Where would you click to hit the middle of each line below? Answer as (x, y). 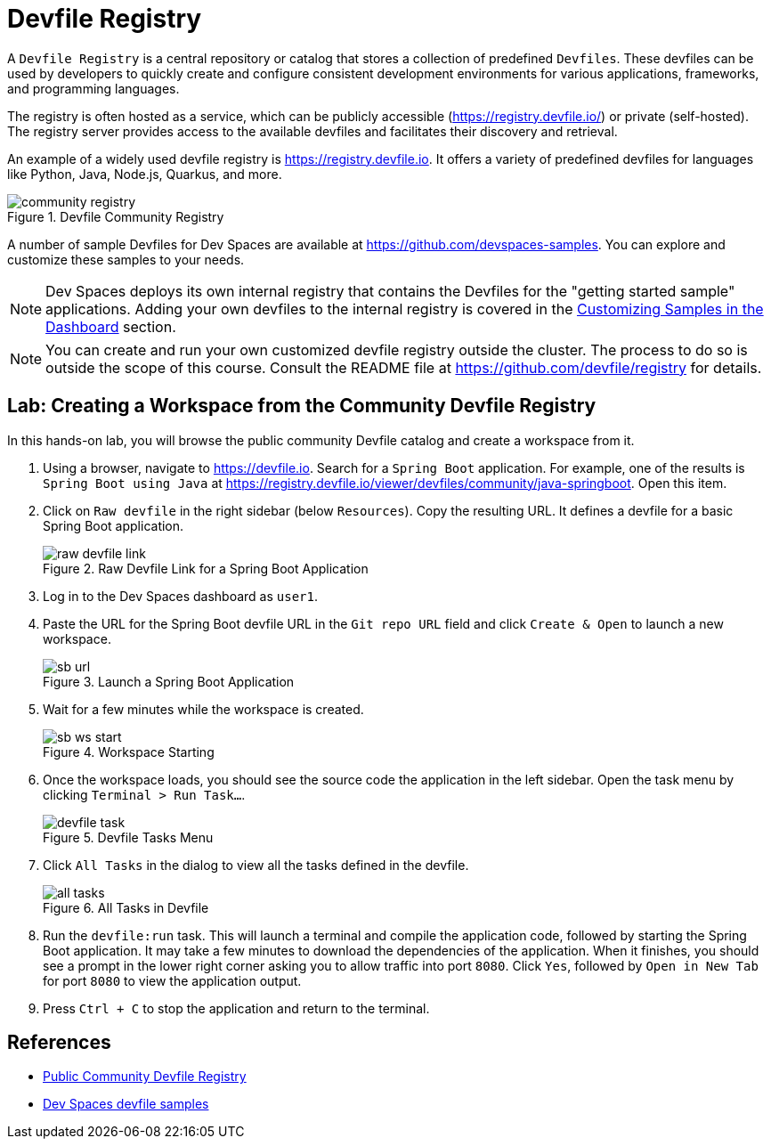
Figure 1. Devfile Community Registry (116, 216)
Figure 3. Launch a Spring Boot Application (169, 681)
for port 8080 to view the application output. (172, 980)
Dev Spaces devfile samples (126, 1104)
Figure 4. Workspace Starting (129, 752)
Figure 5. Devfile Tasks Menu (128, 837)
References (59, 1043)
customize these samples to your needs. (126, 259)
